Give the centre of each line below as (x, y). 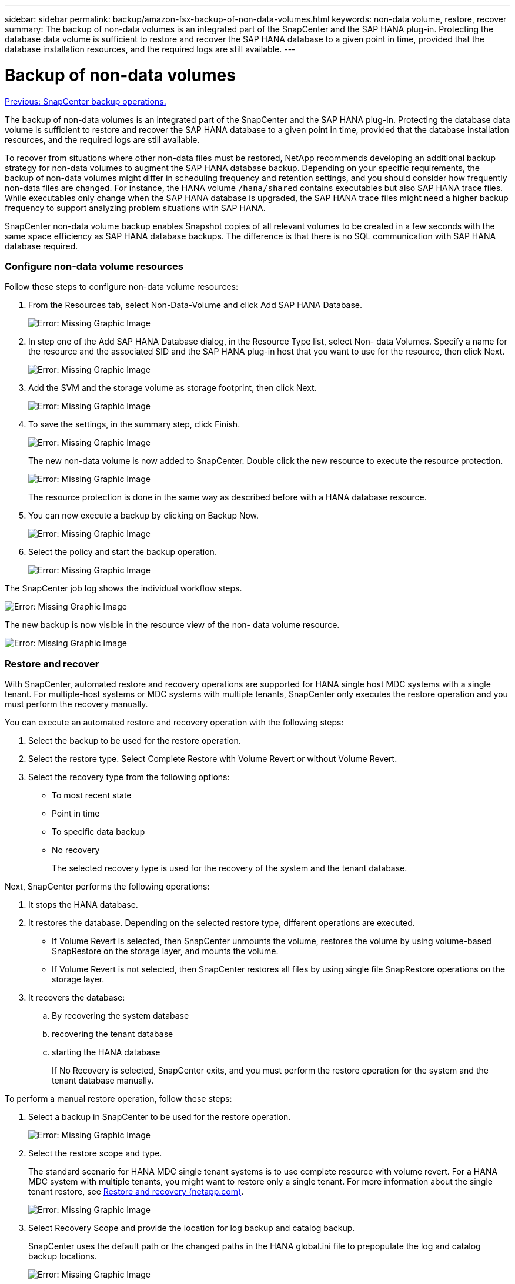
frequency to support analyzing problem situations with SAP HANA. (135, 208)
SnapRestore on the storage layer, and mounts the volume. (165, 951)
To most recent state (92, 795)
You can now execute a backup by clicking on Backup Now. (144, 516)
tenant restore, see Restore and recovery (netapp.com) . (136, 1191)
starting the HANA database (106, 1052)
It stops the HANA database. (83, 905)
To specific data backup (98, 832)
